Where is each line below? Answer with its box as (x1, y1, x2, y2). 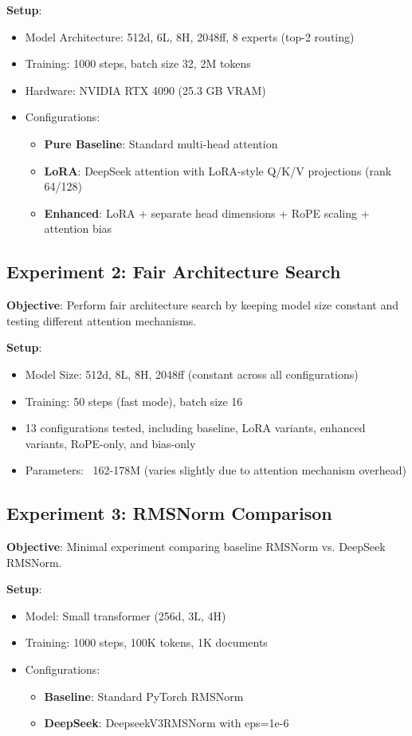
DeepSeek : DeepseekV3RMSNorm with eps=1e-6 (44, 714, 289, 731)
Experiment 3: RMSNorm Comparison (6, 501, 332, 525)
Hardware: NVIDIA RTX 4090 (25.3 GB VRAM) (25, 81, 266, 98)
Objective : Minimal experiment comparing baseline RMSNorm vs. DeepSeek (6, 538, 386, 555)
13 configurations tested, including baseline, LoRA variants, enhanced (25, 419, 366, 436)
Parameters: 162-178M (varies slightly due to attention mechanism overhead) (25, 462, 406, 478)
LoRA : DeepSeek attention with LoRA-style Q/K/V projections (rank (44, 162, 392, 179)
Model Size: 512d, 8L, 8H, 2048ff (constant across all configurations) (25, 365, 359, 382)
